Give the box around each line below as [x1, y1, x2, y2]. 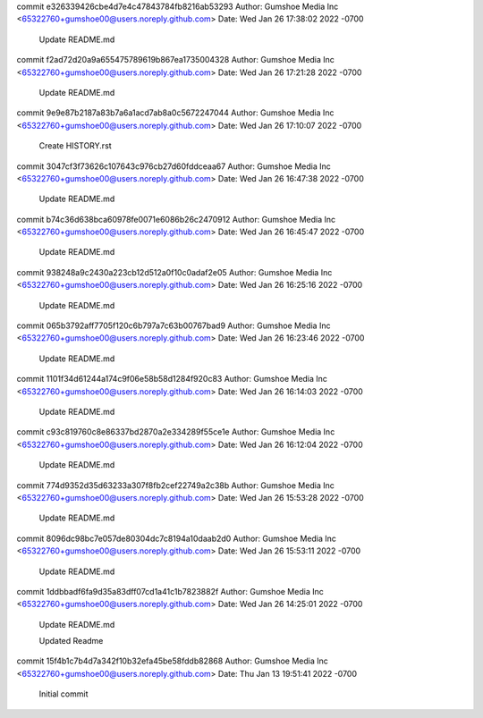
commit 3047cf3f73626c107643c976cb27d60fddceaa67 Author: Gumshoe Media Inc [16, 161, 331, 172]
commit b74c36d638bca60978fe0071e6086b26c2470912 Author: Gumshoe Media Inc [16, 214, 336, 224]
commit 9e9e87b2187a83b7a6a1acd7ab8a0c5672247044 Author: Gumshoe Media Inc [16, 107, 335, 118]
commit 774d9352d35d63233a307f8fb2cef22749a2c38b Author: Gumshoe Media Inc [16, 479, 335, 491]
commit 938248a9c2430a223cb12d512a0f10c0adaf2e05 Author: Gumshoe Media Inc [16, 266, 333, 277]
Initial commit [38, 688, 89, 699]
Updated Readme [38, 636, 104, 646]
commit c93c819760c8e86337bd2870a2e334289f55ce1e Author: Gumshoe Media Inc [16, 427, 335, 437]
